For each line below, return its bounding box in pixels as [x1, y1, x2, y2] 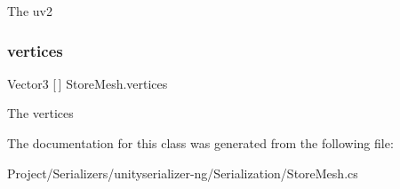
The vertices [7, 104, 74, 122]
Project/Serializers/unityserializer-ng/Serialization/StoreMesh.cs [7, 163, 358, 182]
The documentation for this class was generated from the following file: [7, 134, 394, 152]
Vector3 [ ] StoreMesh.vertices [7, 74, 168, 92]
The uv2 [7, 2, 52, 20]
